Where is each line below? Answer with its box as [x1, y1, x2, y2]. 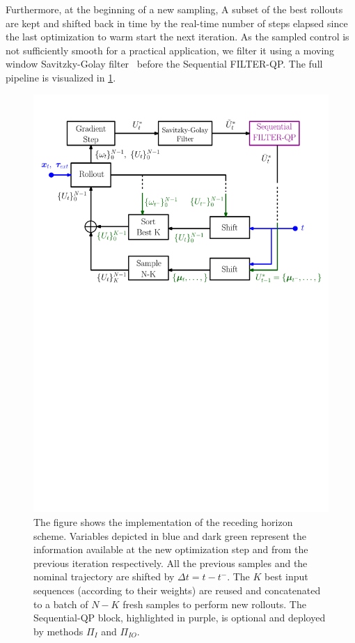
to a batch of [33, 596, 88, 611]
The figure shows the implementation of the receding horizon [33, 515, 293, 529]
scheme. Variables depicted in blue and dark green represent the [33, 528, 307, 543]
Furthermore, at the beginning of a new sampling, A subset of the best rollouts [6, 2, 343, 16]
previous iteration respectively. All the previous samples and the [33, 555, 308, 570]
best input [265, 569, 308, 584]
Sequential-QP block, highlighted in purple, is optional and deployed [33, 610, 326, 625]
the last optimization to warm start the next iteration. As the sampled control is [6, 29, 349, 44]
